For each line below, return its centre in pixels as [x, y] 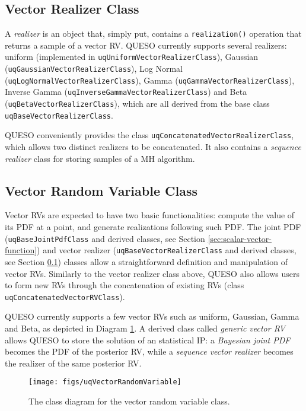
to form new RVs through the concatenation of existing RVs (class [125, 285]
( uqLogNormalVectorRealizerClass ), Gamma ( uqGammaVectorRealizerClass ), [150, 80]
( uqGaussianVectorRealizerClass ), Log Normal [94, 68]
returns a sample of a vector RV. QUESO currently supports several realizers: [146, 45]
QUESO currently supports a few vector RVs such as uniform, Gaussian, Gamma [152, 316]
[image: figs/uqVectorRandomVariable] [105, 382]
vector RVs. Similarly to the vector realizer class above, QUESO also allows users [152, 273]
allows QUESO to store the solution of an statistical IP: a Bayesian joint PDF [148, 340]
